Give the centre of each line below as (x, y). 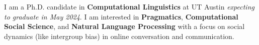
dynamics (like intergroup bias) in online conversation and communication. (119, 36)
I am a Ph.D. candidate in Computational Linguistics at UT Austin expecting (129, 6)
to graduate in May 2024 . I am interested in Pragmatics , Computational (121, 16)
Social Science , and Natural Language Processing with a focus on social (124, 26)
